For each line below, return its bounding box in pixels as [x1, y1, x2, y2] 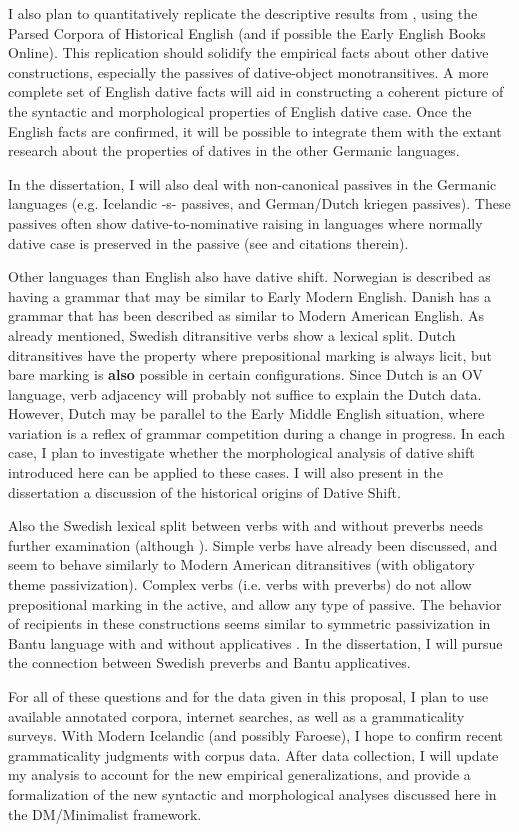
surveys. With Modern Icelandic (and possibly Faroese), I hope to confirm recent [8, 725, 504, 746]
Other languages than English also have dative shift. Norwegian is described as [8, 266, 491, 287]
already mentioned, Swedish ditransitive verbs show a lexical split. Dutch [8, 324, 456, 345]
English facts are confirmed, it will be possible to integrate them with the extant [8, 120, 502, 141]
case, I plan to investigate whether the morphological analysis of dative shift [8, 442, 475, 463]
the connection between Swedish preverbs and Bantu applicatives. [8, 652, 411, 673]
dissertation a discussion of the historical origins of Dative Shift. [8, 481, 401, 502]
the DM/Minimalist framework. [8, 803, 202, 824]
